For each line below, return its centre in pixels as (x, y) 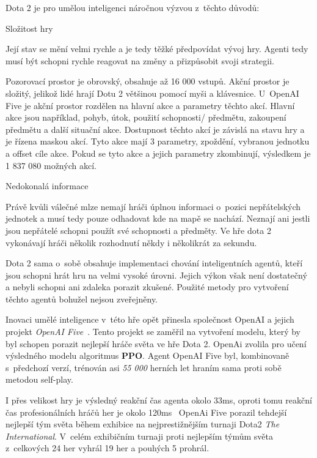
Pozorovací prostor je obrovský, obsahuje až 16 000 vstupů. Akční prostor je (148, 81)
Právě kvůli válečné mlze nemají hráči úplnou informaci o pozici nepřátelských (153, 206)
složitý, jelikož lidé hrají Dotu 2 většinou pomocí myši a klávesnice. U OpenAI (152, 93)
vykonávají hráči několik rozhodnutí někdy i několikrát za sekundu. (131, 242)
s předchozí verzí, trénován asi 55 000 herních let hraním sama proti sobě (144, 367)
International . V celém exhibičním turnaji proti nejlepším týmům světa (140, 436)
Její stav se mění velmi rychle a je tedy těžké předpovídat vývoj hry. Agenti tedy (157, 49)
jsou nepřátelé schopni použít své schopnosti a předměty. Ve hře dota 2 (138, 230)
